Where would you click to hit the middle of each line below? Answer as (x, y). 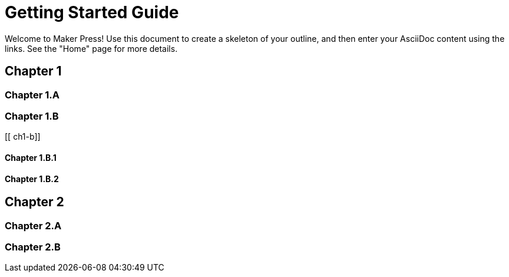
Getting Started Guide (92, 12)
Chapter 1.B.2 (32, 179)
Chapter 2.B (33, 247)
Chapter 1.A (32, 95)
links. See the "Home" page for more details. (91, 48)
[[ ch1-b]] (23, 137)
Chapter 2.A (33, 225)
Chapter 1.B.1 (31, 157)
